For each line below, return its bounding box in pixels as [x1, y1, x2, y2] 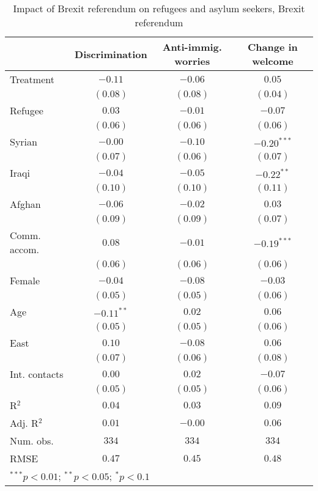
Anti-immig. [162, 40, 222, 54]
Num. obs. [10, 434, 54, 448]
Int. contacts [10, 367, 64, 381]
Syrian [10, 135, 37, 149]
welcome [252, 54, 294, 68]
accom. [10, 242, 39, 256]
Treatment [10, 72, 54, 86]
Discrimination [75, 46, 147, 61]
